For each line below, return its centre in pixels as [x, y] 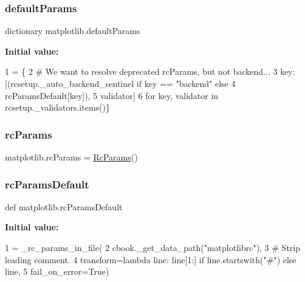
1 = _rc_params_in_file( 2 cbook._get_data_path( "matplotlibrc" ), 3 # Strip [153, 247]
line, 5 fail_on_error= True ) [57, 271]
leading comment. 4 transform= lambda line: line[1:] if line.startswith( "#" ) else [151, 259]
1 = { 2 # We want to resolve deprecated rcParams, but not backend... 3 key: [150, 71]
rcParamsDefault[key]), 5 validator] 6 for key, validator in [112, 95]
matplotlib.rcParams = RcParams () [71, 157]
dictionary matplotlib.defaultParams [73, 31]
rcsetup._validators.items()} [57, 107]
